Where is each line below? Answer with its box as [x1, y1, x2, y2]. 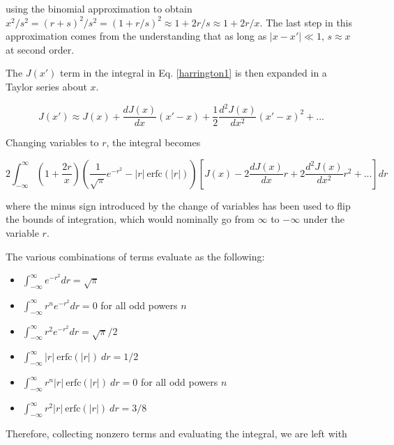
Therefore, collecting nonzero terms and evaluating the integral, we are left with [6, 426, 347, 440]
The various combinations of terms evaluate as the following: [6, 249, 265, 263]
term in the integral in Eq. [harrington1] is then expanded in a [60, 65, 327, 80]
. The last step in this [259, 15, 353, 29]
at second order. [6, 42, 75, 56]
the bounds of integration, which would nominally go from [6, 212, 255, 226]
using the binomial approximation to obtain [6, 1, 192, 15]
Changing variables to [6, 135, 99, 150]
